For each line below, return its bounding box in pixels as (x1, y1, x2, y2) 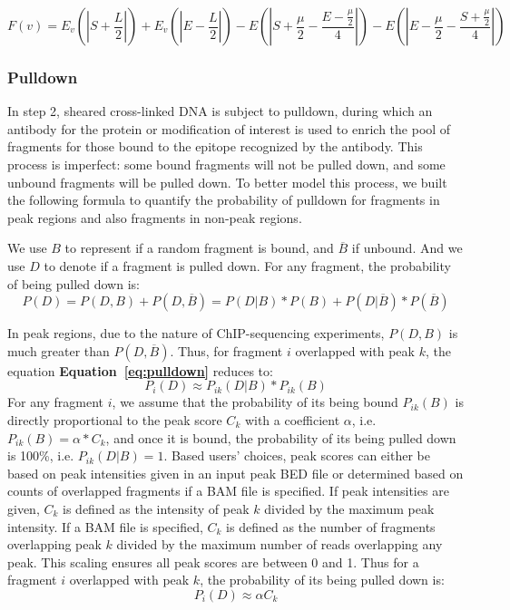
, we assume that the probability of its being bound (112, 392, 398, 412)
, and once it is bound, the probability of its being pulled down (105, 428, 456, 447)
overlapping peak (7, 535, 102, 554)
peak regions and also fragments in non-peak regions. (7, 208, 302, 227)
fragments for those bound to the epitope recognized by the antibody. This (7, 137, 423, 156)
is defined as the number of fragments (226, 517, 436, 536)
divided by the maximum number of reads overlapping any (116, 535, 443, 554)
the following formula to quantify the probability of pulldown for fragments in (7, 190, 440, 209)
